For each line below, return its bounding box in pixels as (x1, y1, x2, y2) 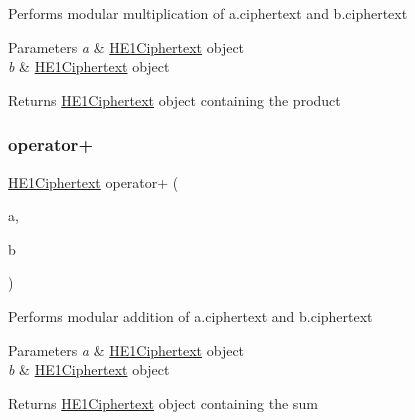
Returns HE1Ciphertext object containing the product (8, 89, 341, 110)
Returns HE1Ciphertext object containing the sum (8, 392, 318, 413)
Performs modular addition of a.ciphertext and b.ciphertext (8, 305, 373, 326)
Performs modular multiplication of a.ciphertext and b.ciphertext (8, 3, 408, 23)
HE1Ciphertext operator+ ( (8, 171, 179, 192)
